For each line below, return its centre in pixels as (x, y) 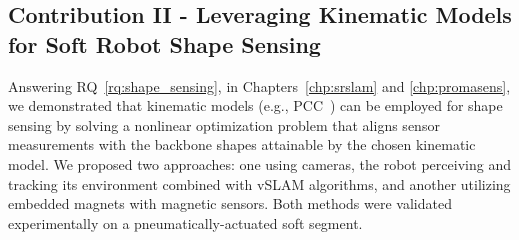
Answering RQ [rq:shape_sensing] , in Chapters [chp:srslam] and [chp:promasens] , (259, 85)
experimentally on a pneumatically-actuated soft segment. (185, 222)
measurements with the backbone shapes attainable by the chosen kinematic (242, 144)
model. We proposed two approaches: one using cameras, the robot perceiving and (259, 163)
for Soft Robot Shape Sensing (164, 43)
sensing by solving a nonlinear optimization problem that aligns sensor (224, 124)
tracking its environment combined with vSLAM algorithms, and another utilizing (259, 183)
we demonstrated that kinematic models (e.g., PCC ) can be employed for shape (255, 105)
